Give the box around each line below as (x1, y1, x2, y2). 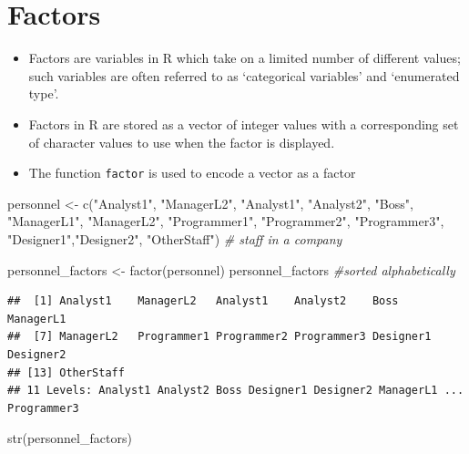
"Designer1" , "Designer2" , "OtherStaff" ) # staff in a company (7, 229, 342, 248)
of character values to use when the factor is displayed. (28, 132, 335, 151)
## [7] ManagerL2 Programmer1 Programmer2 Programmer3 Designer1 (7, 330, 432, 344)
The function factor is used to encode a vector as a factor (28, 163, 356, 182)
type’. (28, 84, 59, 103)
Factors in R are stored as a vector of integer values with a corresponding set (28, 114, 459, 133)
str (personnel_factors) (7, 428, 132, 448)
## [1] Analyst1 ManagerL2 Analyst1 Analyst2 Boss (7, 294, 399, 308)
